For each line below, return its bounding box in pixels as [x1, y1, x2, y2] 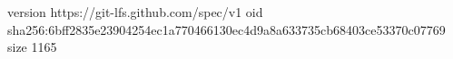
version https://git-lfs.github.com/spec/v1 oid [7, 3, 263, 21]
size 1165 [7, 38, 57, 56]
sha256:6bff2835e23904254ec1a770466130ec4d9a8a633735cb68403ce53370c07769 [7, 20, 446, 38]
